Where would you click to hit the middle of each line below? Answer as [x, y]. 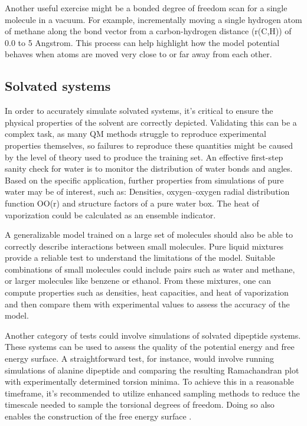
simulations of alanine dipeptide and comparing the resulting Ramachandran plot [152, 370]
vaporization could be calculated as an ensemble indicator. [110, 214]
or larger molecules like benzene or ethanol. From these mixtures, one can [138, 281]
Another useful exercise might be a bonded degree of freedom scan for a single [146, 8]
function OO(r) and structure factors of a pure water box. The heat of [132, 203]
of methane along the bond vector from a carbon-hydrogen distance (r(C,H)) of [148, 31]
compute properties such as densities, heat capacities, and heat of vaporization [147, 292]
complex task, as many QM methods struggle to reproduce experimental [136, 134]
